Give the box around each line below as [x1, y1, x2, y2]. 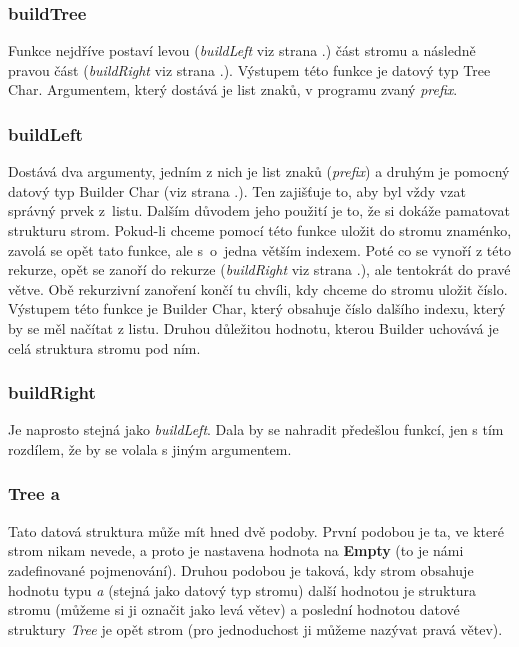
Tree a [8, 481, 60, 506]
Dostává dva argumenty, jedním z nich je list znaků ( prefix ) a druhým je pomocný [8, 161, 510, 182]
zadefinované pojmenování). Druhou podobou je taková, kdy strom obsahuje [8, 559, 474, 580]
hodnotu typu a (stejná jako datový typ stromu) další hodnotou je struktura [8, 579, 477, 600]
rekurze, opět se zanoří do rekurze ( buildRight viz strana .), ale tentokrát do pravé [8, 259, 511, 280]
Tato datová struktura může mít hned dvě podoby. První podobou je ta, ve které [8, 520, 504, 541]
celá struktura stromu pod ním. [8, 337, 201, 358]
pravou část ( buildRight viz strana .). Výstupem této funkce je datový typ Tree [8, 59, 491, 80]
